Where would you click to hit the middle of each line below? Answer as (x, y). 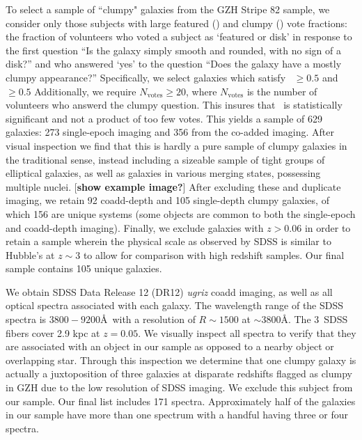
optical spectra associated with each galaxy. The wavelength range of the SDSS (175, 305)
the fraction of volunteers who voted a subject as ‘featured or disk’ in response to (179, 37)
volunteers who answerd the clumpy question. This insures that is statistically (174, 105)
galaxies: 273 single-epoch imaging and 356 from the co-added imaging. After (170, 132)
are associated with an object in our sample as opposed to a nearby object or (170, 346)
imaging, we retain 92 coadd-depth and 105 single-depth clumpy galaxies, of (167, 200)
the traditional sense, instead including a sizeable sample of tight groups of (165, 159)
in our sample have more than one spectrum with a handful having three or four (177, 415)
